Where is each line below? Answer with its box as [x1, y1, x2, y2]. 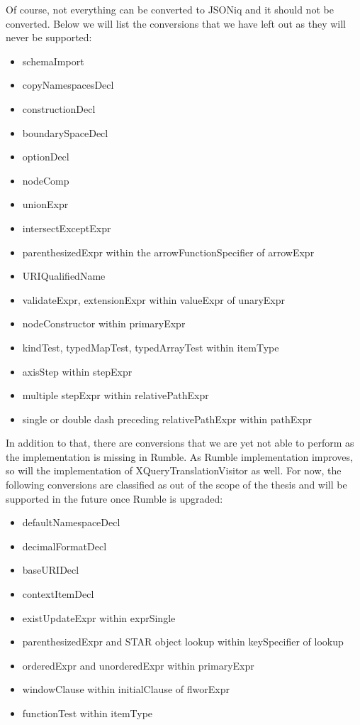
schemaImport [22, 53, 84, 68]
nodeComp [22, 173, 69, 187]
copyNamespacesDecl [22, 77, 114, 92]
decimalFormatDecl [22, 538, 107, 553]
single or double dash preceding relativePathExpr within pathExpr [22, 411, 312, 426]
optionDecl [22, 149, 69, 164]
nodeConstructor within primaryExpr [22, 316, 186, 331]
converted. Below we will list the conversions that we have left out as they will [6, 16, 347, 31]
